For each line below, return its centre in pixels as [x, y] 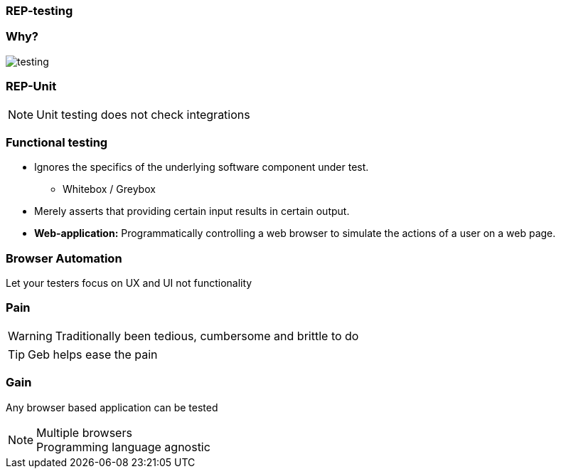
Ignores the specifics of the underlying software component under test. [202, 167]
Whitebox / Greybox [109, 189]
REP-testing [39, 11]
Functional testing [57, 142]
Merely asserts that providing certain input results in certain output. [192, 211]
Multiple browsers [84, 432]
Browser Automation [64, 258]
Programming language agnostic [123, 447]
